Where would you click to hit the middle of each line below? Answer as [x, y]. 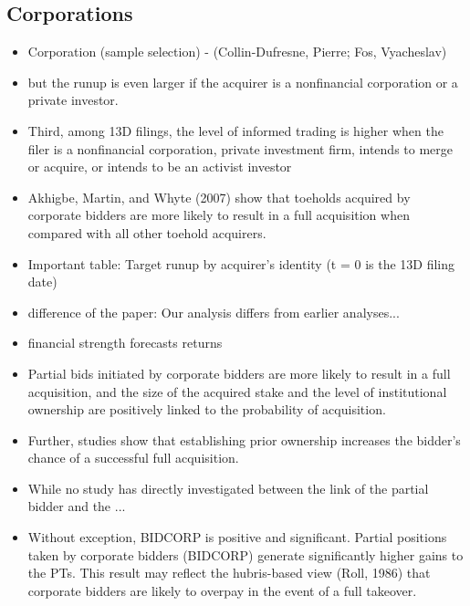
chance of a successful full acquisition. [133, 458]
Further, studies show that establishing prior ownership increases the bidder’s [244, 439]
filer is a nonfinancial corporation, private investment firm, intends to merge [240, 148]
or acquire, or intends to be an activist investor [160, 167]
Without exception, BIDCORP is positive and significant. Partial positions [237, 537]
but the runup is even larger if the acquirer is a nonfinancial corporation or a [243, 82]
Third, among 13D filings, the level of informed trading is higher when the [235, 130]
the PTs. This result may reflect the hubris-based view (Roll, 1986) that [229, 573]
